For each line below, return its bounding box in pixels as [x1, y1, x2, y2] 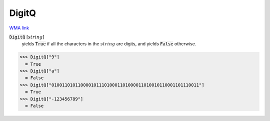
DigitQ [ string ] [9, 34, 44, 40]
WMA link [9, 25, 29, 31]
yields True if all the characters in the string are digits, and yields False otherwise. [21, 41, 196, 47]
